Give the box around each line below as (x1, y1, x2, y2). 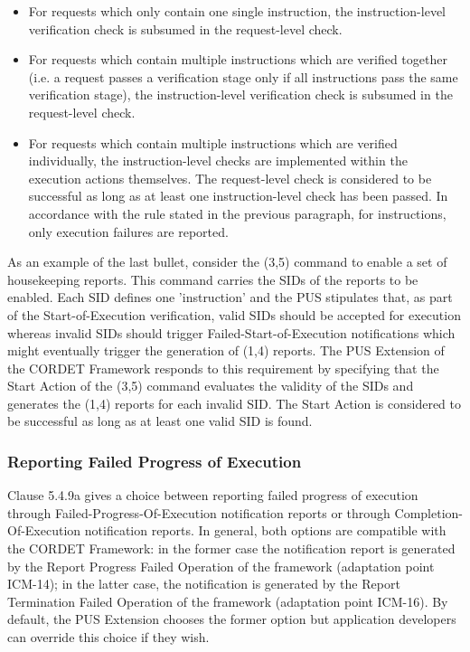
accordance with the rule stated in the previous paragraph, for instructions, (28, 203, 446, 222)
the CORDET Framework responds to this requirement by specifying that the (7, 358, 439, 377)
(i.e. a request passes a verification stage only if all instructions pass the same (28, 67, 458, 86)
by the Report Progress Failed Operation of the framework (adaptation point (7, 556, 435, 575)
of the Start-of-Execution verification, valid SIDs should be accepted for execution (7, 305, 461, 324)
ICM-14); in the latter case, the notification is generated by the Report (7, 574, 400, 593)
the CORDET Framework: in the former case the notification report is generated (7, 539, 456, 558)
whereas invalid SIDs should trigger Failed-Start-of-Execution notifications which (7, 323, 456, 342)
